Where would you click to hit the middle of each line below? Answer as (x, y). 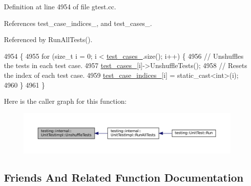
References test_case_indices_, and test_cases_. (78, 23)
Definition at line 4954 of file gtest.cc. (60, 6)
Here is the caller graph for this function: (65, 101)
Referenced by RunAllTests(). (48, 39)
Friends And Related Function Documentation (124, 177)
